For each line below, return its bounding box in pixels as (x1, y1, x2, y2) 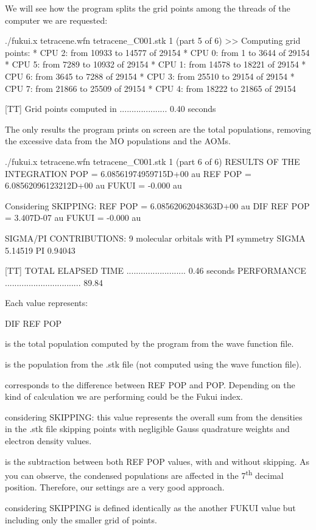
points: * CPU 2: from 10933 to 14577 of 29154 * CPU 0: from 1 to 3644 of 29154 (5, 46, 310, 58)
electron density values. (5, 434, 92, 447)
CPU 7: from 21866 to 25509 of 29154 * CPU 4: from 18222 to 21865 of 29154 (5, 82, 296, 94)
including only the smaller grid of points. (5, 513, 157, 526)
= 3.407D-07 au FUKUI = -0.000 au (5, 211, 141, 224)
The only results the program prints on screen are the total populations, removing (5, 122, 311, 135)
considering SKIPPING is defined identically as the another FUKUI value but (5, 501, 296, 514)
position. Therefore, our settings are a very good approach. (5, 481, 225, 493)
